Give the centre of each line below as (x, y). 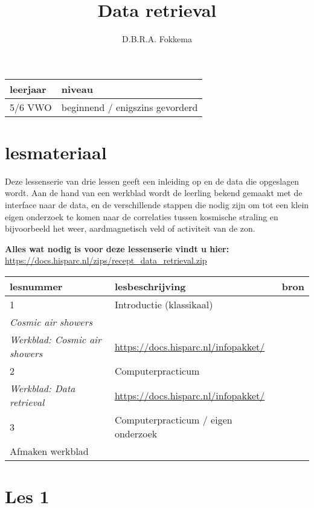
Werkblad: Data (43, 388)
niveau (77, 89)
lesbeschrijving (150, 286)
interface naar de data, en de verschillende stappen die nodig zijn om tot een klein (157, 205)
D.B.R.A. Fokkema (157, 39)
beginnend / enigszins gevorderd (130, 107)
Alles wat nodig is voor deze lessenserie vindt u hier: (117, 248)
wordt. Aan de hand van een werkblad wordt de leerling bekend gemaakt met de (154, 193)
